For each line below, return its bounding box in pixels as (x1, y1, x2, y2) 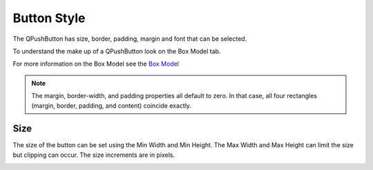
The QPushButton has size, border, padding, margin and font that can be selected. (12, 35, 247, 43)
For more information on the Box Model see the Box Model (12, 59, 180, 68)
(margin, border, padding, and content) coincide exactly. (31, 101, 192, 110)
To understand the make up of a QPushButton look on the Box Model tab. (12, 47, 221, 55)
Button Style (12, 10, 86, 26)
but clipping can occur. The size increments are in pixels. (12, 151, 175, 159)
